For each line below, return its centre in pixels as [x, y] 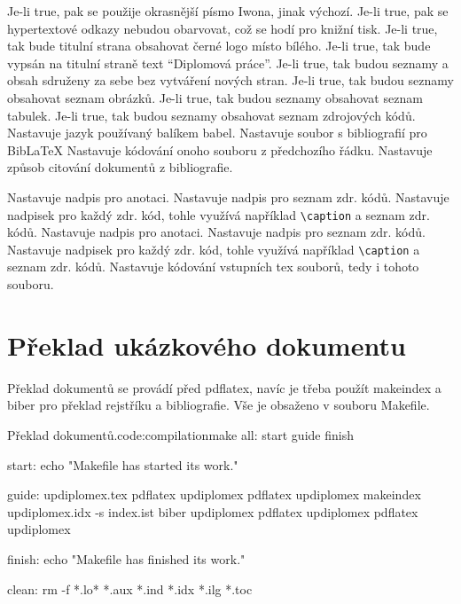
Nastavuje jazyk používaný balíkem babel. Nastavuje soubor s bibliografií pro [217, 133]
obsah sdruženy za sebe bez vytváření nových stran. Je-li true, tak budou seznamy [230, 80]
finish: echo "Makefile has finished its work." [126, 558]
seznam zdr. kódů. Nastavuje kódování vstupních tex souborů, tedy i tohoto [213, 267]
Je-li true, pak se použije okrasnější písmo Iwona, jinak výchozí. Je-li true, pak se [228, 11]
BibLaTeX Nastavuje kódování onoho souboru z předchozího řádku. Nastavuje [220, 149]
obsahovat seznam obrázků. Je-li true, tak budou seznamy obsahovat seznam [215, 97]
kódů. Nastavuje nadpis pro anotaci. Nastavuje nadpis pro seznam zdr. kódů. [216, 232]
